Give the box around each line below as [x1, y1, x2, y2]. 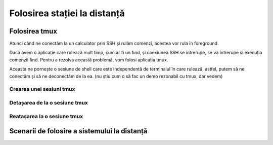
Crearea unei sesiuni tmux [9, 86, 75, 93]
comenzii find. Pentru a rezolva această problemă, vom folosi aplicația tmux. [9, 56, 168, 63]
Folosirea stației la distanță [9, 8, 125, 19]
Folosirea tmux [9, 27, 58, 35]
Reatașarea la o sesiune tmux [9, 113, 83, 120]
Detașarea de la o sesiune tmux [9, 99, 88, 106]
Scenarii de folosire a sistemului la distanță [9, 127, 148, 135]
